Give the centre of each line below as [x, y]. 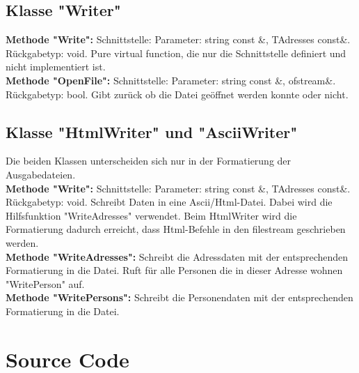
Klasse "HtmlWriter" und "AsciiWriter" [152, 131]
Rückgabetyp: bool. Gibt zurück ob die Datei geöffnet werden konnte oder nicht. [177, 94]
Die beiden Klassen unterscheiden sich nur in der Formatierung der [149, 161]
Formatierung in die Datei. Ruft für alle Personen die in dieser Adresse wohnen [174, 270]
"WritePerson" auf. [45, 283]
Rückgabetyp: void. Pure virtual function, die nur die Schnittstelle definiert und [176, 53]
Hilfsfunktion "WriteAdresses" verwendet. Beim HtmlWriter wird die [151, 215]
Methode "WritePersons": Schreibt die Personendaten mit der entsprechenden [179, 297]
